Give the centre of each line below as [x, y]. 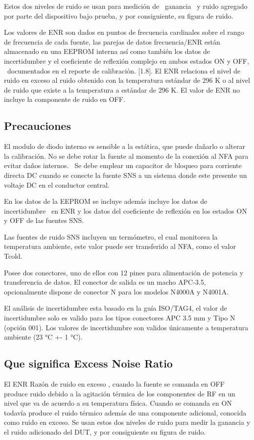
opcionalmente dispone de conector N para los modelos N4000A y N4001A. [116, 291]
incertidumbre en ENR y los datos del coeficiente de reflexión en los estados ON [126, 210]
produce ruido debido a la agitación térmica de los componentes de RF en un [120, 393]
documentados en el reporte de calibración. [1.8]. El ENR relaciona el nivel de [124, 70]
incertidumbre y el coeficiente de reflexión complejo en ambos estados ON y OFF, [127, 61]
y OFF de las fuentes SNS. [44, 220]
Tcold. [13, 256]
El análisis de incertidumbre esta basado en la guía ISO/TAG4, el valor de [115, 308]
